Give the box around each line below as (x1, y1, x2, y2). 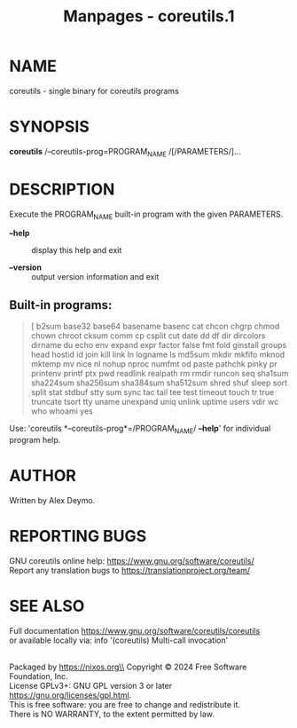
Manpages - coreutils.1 (63, 6, 235, 27)
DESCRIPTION (9, 179, 115, 199)
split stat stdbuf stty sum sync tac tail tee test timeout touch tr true (30, 387, 275, 398)
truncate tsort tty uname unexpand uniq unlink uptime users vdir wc (30, 397, 279, 408)
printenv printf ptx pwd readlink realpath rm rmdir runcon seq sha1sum (30, 368, 289, 379)
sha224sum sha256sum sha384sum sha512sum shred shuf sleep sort (30, 377, 288, 388)
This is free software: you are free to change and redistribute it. (9, 699, 241, 709)
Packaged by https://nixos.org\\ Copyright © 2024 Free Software (9, 661, 247, 672)
